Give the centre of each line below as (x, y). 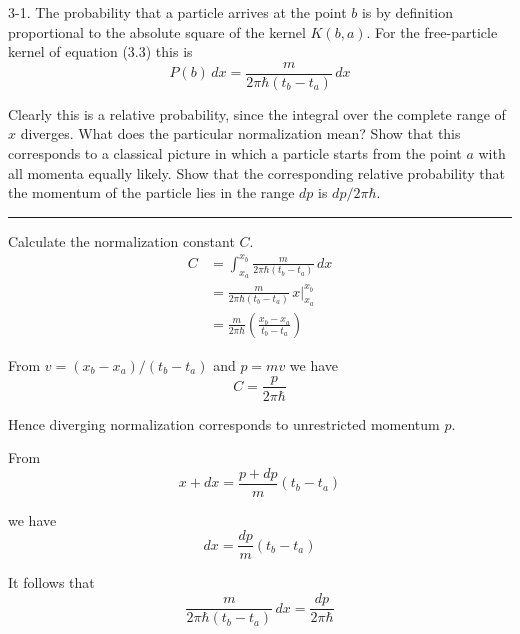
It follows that (51, 582)
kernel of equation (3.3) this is (100, 51)
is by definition (407, 12)
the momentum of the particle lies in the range (151, 192)
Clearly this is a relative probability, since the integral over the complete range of (257, 113)
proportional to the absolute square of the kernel (157, 31)
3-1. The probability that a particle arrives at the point (177, 12)
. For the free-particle (432, 31)
